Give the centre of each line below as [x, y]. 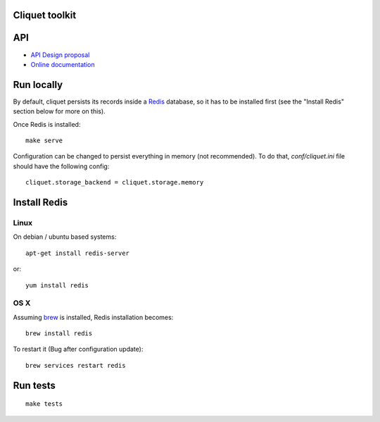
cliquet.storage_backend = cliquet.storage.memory [115, 182]
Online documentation [63, 64]
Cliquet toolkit [45, 15]
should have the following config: [61, 166]
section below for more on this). [59, 111]
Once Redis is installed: [47, 124]
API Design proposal [60, 55]
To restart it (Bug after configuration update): [78, 349]
